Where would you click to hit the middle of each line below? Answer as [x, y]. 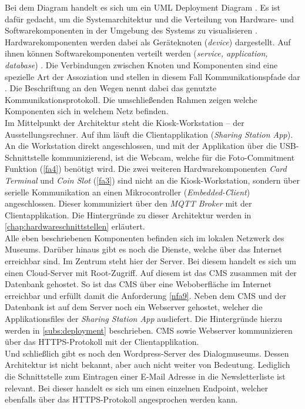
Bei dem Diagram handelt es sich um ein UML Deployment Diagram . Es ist [143, 7]
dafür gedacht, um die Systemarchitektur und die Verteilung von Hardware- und [149, 19]
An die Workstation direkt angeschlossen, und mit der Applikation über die [141, 146]
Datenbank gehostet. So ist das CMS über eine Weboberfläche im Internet [138, 284]
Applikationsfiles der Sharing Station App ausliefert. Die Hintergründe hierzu [144, 319]
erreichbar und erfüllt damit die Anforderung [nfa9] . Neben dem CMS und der [146, 295]
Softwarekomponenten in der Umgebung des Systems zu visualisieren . [131, 30]
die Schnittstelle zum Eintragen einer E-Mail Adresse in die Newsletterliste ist [145, 376]
